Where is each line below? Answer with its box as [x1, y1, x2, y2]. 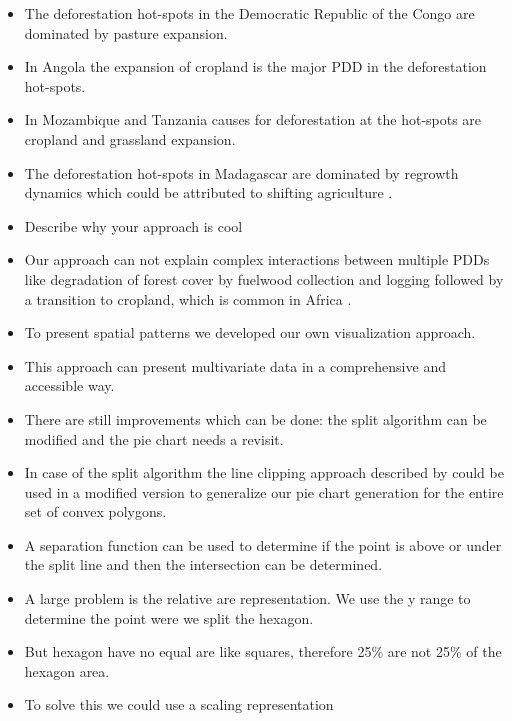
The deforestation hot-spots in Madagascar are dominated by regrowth [24, 162, 459, 183]
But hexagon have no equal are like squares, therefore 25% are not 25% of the [24, 641, 502, 662]
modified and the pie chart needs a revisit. [24, 428, 284, 449]
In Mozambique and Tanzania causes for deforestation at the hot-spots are [24, 109, 482, 130]
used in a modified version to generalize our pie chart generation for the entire [24, 481, 504, 502]
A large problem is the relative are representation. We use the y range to [24, 588, 471, 609]
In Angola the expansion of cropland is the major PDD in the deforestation [24, 56, 487, 77]
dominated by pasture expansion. [24, 22, 228, 43]
